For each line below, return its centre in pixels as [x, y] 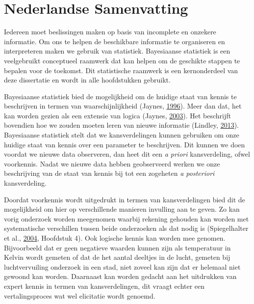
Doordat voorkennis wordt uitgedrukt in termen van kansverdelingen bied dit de [125, 199]
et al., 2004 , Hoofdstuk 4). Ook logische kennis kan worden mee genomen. [115, 238]
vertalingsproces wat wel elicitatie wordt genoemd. [80, 295]
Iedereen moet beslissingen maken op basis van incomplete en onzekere [110, 32]
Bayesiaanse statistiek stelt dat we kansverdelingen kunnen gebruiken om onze [122, 135]
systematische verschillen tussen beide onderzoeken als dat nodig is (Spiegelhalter [126, 228]
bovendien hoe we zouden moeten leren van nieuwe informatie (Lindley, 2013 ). [121, 125]
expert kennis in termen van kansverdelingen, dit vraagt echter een [104, 286]
